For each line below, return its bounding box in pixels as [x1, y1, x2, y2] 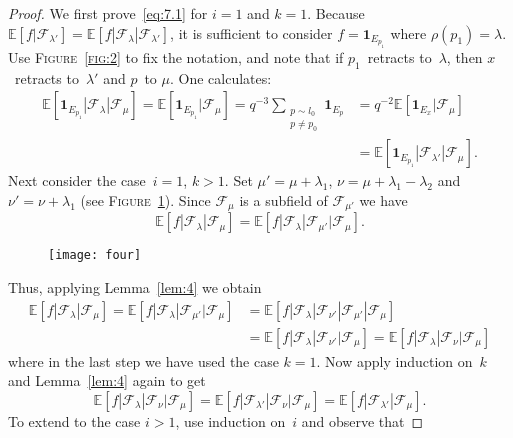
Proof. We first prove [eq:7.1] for [8, 3, 208, 23]
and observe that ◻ [301, 410, 424, 431]
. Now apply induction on [316, 350, 473, 371]
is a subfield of [239, 189, 328, 210]
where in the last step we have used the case [8, 350, 279, 371]
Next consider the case [8, 170, 146, 191]
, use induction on [175, 410, 286, 431]
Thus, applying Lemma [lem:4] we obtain [8, 276, 262, 297]
